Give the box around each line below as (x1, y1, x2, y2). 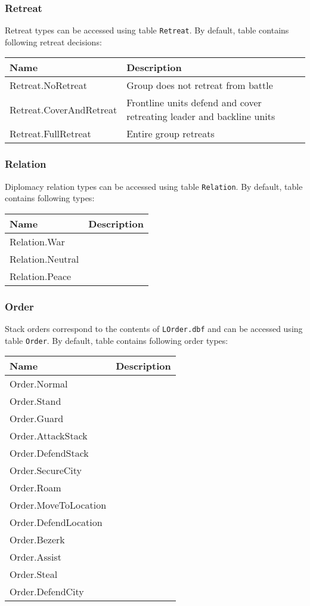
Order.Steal (10, 567, 58, 582)
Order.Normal (10, 377, 68, 391)
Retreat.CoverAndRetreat (10, 102, 117, 116)
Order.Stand (10, 394, 61, 408)
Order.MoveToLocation (10, 498, 107, 512)
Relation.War (10, 234, 65, 248)
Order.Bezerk (10, 533, 65, 547)
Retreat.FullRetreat (10, 127, 91, 141)
